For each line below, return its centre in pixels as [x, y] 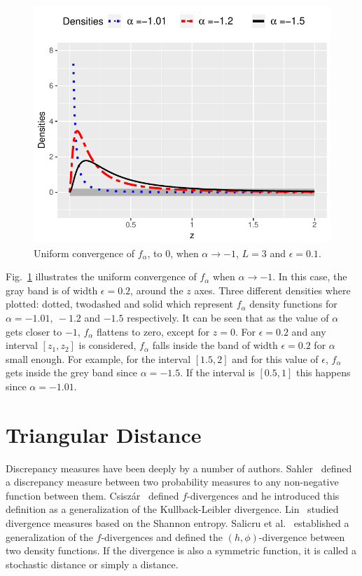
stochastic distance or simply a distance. [92, 564]
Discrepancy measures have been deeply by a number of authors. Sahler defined [179, 468]
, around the [157, 290]
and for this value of [275, 358]
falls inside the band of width [215, 345]
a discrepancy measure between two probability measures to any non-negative [172, 482]
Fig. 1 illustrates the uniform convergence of [101, 276]
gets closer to [34, 331]
